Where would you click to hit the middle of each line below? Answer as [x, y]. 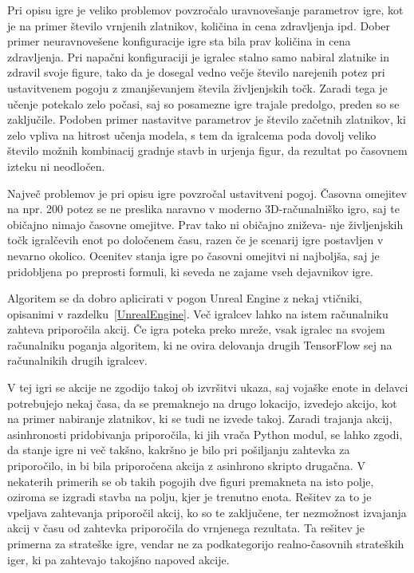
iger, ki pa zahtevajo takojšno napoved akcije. [118, 559]
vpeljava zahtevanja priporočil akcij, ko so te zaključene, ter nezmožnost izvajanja [207, 512]
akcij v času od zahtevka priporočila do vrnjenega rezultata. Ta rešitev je [186, 528]
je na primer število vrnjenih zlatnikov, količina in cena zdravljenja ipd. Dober [199, 25]
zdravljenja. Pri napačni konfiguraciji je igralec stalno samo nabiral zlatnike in [198, 56]
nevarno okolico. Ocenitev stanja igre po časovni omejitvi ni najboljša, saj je [193, 255]
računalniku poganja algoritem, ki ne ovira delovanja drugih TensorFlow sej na [200, 344]
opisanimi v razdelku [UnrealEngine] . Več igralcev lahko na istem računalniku [198, 313]
